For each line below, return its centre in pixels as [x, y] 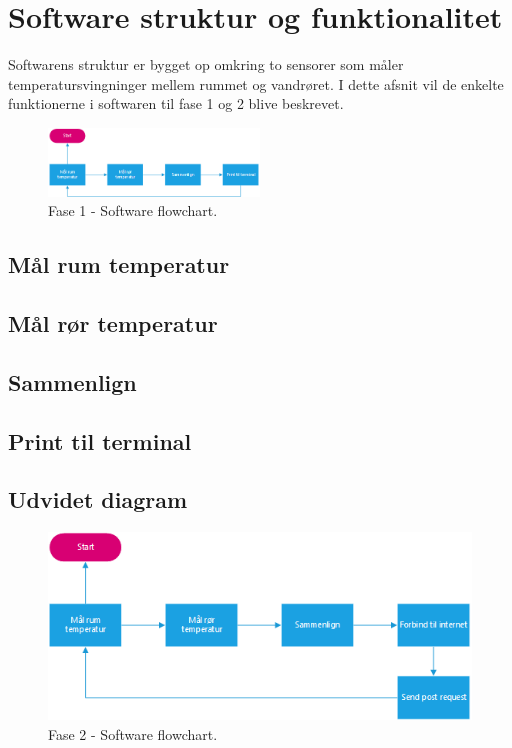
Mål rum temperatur [119, 264]
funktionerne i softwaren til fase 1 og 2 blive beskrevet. [176, 103]
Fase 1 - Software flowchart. [133, 210]
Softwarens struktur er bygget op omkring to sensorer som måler [206, 64]
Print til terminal [100, 440]
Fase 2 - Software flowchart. [133, 733]
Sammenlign [72, 381]
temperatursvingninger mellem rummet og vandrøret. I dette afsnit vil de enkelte [256, 83]
